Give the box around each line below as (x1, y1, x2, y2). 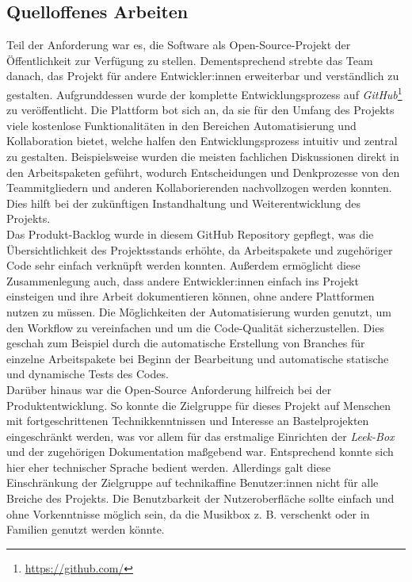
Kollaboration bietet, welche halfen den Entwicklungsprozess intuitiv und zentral (6, 132, 398, 149)
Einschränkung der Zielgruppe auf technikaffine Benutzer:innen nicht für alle (6, 474, 379, 491)
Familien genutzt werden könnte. (6, 521, 165, 538)
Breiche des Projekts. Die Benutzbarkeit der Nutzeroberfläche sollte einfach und (6, 490, 395, 507)
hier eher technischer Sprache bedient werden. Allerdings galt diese (6, 458, 331, 475)
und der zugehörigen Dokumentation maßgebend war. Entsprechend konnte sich (6, 443, 394, 460)
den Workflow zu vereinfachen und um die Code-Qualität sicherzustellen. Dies (6, 319, 384, 335)
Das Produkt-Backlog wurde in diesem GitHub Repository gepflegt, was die (6, 225, 374, 242)
